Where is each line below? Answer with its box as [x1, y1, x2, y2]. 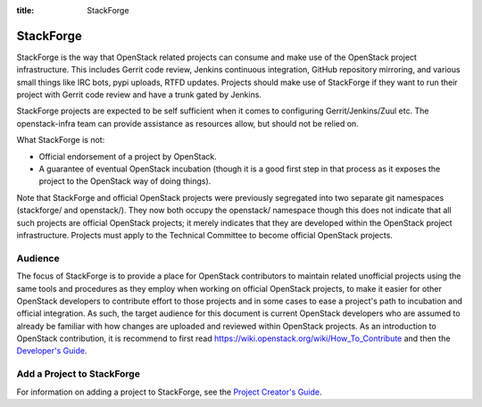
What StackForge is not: [16, 135, 105, 145]
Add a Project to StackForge [16, 368, 140, 380]
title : [16, 5, 35, 15]
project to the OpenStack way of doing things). [38, 176, 212, 187]
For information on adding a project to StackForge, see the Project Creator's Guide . [16, 386, 322, 397]
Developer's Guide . [16, 345, 87, 356]
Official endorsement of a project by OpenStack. [38, 151, 218, 162]
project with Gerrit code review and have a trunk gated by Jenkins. [16, 89, 262, 100]
